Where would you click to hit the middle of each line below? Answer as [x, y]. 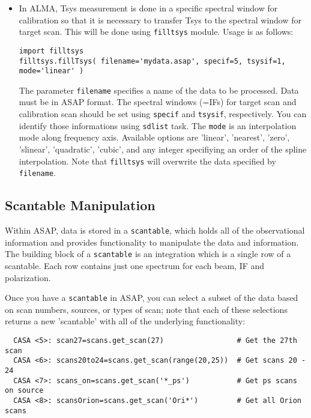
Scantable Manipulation [80, 205]
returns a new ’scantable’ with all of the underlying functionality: [125, 321]
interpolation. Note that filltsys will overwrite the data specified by [147, 161]
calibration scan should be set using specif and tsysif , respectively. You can [163, 114]
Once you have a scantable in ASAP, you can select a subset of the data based [152, 298]
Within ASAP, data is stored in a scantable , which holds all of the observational [155, 230]
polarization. [28, 277]
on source [24, 391]
